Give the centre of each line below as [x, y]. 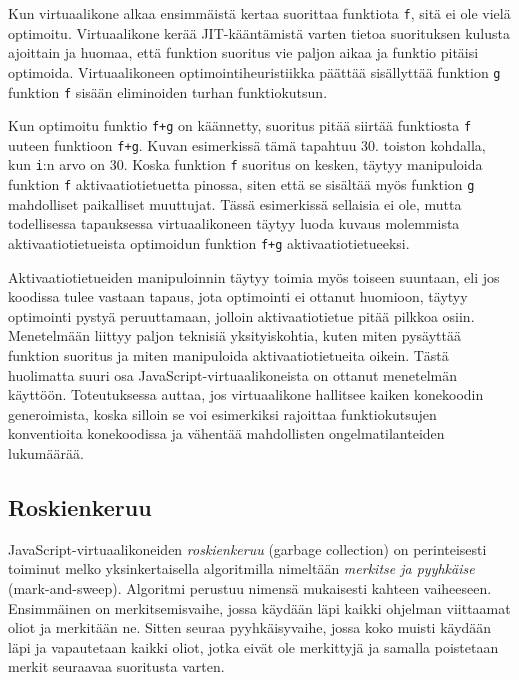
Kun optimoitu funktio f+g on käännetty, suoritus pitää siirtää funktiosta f [240, 125]
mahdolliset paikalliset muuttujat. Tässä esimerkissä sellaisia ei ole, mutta [235, 203]
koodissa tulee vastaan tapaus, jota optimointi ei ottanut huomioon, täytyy [238, 296]
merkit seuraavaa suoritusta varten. [116, 666]
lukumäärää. [46, 452]
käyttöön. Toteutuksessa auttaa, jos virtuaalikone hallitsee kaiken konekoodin [246, 394]
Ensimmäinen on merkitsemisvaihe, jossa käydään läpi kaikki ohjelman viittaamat [259, 607]
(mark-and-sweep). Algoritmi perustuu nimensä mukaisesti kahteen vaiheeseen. [250, 587]
